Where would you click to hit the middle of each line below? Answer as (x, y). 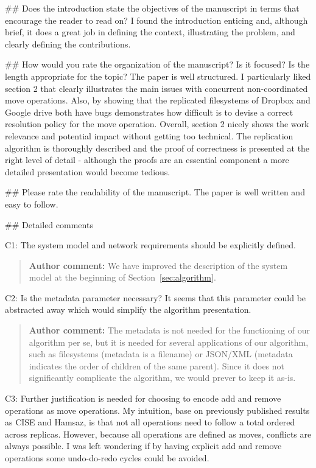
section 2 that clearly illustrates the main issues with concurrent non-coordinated (156, 88)
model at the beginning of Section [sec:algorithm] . (122, 277)
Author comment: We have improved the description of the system (158, 265)
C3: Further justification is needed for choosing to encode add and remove (143, 398)
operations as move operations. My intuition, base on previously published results (157, 410)
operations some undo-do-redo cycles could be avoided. (107, 458)
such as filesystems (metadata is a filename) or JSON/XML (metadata (161, 354)
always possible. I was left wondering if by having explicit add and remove (143, 446)
